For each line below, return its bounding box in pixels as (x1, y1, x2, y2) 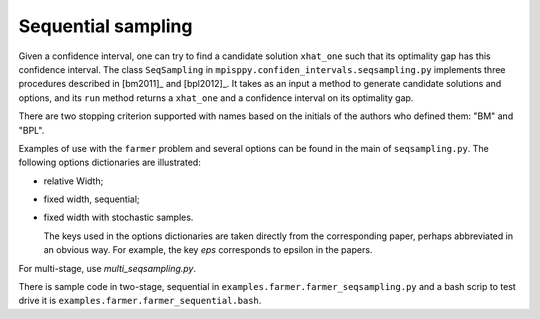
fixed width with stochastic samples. (43, 211, 194, 224)
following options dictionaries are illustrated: (18, 156, 202, 169)
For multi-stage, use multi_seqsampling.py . (18, 262, 197, 274)
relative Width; (43, 175, 104, 187)
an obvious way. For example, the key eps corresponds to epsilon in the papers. (43, 244, 373, 256)
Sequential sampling (18, 15, 193, 37)
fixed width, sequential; (43, 193, 140, 205)
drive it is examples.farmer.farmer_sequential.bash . (18, 295, 262, 307)
